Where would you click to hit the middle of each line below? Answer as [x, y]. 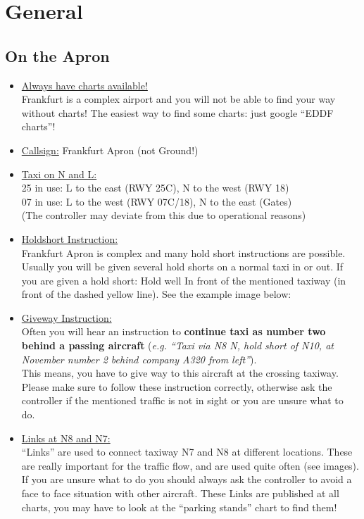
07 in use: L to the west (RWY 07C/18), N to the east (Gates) [157, 201]
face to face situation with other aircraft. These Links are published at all [180, 493]
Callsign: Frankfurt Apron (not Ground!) [110, 150]
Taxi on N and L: [59, 174]
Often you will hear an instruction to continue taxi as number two [174, 331]
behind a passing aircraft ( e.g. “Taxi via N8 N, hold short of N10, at [177, 345]
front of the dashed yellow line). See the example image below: [156, 294]
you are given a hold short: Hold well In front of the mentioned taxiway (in [184, 280]
